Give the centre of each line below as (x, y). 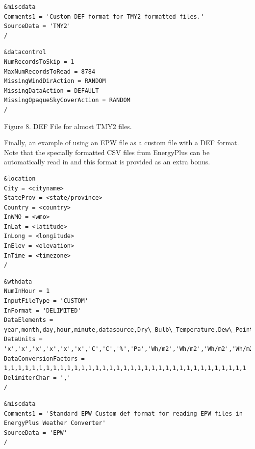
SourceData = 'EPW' (36, 433)
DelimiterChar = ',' (38, 378)
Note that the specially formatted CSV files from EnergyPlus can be (107, 152)
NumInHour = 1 (27, 291)
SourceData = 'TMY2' (38, 26)
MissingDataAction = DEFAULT (51, 91)
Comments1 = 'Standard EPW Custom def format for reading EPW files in (123, 413)
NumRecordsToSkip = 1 (39, 62)
